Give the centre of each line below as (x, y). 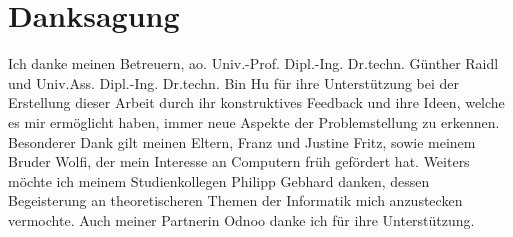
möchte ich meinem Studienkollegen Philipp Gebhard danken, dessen (219, 180)
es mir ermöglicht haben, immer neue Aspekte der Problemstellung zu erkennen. (254, 121)
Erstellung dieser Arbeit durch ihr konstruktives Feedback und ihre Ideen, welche (256, 102)
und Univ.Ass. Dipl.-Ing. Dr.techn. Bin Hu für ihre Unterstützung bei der (234, 82)
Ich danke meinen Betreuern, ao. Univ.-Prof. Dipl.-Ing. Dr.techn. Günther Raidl (253, 63)
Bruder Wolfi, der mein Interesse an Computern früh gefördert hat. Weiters (239, 161)
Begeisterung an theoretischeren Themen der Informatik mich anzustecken (235, 200)
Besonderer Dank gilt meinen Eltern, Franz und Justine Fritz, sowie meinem (242, 141)
